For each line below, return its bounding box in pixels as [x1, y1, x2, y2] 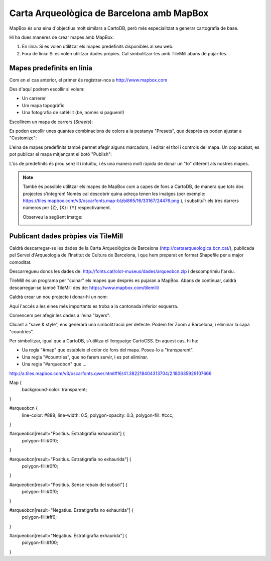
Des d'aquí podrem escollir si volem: [9, 86, 85, 92]
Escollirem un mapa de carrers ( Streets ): [9, 119, 93, 125]
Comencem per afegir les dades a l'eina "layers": [9, 312, 111, 318]
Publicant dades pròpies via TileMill [9, 232, 123, 240]
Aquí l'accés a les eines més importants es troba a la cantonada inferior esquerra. [9, 303, 179, 309]
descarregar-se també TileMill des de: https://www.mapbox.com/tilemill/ [9, 285, 160, 291]
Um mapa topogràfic [22, 102, 65, 108]
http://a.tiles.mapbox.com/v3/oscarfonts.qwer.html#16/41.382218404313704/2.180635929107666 [9, 370, 212, 377]
